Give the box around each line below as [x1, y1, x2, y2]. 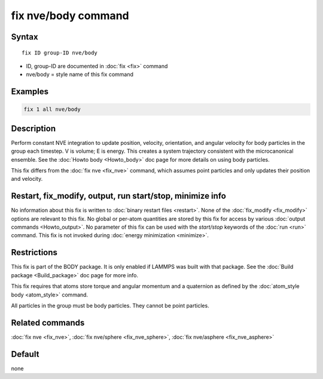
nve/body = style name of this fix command [26, 71, 134, 78]
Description [11, 123, 56, 134]
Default [11, 349, 39, 359]
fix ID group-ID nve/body [22, 49, 98, 56]
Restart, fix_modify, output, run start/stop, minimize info [11, 191, 227, 201]
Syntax [11, 32, 38, 42]
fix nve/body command [11, 9, 129, 22]
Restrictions [11, 247, 58, 257]
